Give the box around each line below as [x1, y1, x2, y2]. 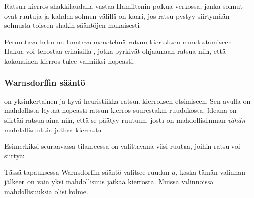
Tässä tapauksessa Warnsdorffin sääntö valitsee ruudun [4, 167, 170, 177]
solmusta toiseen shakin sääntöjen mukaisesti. [4, 20, 141, 30]
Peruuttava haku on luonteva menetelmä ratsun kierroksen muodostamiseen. [4, 36, 234, 46]
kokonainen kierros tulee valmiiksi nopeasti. [4, 55, 135, 66]
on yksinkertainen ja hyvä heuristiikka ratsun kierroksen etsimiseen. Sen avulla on [4, 95, 251, 106]
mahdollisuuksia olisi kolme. [4, 186, 88, 196]
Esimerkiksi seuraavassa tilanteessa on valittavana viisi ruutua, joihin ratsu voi [4, 141, 240, 151]
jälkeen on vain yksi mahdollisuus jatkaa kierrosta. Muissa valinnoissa [4, 176, 214, 186]
